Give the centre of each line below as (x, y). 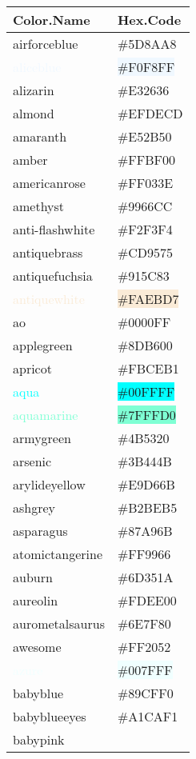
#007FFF (145, 670)
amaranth (40, 136)
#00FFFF (146, 391)
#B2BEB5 (147, 507)
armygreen (42, 438)
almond (34, 113)
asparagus (40, 531)
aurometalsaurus (59, 623)
